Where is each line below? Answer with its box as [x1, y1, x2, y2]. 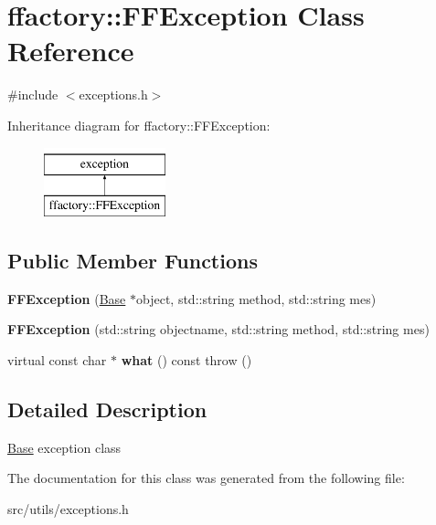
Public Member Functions [7, 247, 258, 275]
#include [7, 85, 58, 104]
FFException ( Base [7, 289, 126, 308]
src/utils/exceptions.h [7, 499, 129, 519]
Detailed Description [7, 395, 207, 424]
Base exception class [7, 437, 122, 457]
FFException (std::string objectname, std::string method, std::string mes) [7, 320, 430, 339]
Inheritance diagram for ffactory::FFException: [7, 115, 271, 134]
